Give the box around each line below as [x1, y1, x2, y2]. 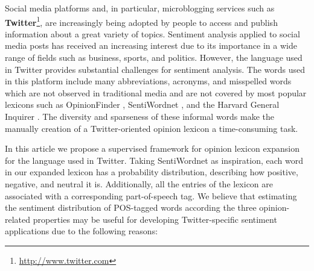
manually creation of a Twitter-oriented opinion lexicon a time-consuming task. [5, 122, 298, 134]
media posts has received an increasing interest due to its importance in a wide [5, 39, 297, 52]
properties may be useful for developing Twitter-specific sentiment [33, 213, 277, 225]
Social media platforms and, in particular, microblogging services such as [5, 2, 275, 14]
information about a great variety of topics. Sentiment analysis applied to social [5, 27, 300, 40]
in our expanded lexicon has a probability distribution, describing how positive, [5, 166, 298, 178]
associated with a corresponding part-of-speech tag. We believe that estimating [5, 189, 297, 202]
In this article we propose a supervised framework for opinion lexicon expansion [5, 142, 300, 155]
